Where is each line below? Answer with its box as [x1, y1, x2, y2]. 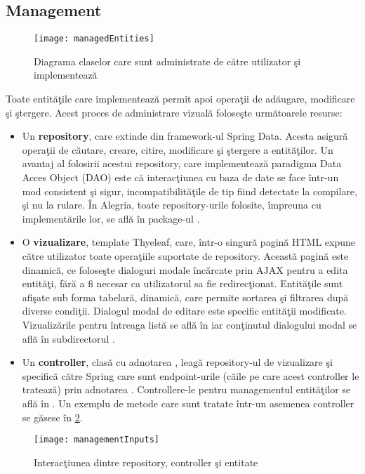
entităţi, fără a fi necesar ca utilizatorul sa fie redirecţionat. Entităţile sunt [22, 276, 343, 291]
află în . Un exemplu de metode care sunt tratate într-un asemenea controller [22, 395, 354, 410]
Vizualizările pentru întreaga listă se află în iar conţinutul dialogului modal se [22, 317, 357, 331]
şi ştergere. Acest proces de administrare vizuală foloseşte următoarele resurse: [6, 105, 343, 119]
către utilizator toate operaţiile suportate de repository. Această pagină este [22, 248, 349, 263]
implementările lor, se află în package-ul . [22, 211, 200, 225]
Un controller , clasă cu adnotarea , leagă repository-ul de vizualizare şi [22, 355, 333, 369]
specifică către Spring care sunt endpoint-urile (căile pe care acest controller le [22, 368, 359, 383]
